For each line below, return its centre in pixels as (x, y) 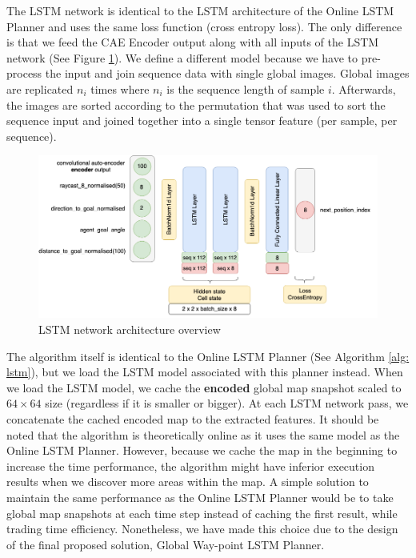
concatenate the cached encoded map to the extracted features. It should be (193, 419)
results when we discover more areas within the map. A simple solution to (188, 482)
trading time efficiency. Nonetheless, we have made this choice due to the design (202, 529)
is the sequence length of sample (246, 88)
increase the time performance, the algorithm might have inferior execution (190, 466)
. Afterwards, (364, 88)
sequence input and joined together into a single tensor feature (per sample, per (202, 120)
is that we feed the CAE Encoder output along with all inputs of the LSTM (193, 42)
